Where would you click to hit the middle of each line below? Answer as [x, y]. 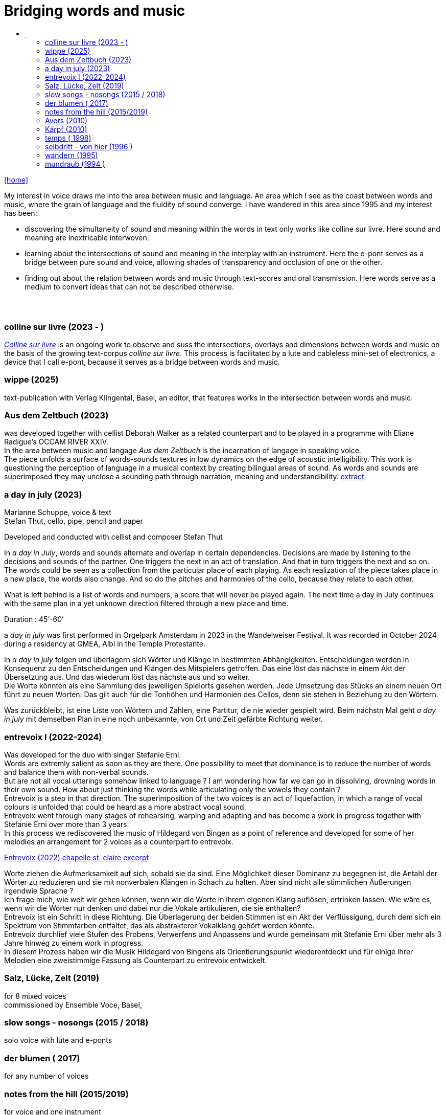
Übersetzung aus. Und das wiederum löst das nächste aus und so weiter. [127, 677]
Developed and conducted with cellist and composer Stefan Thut [113, 537]
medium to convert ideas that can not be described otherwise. [130, 286]
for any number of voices [46, 1076]
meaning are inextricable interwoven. [87, 237]
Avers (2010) [66, 120]
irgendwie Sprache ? [39, 890]
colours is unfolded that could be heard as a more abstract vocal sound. [125, 807]
